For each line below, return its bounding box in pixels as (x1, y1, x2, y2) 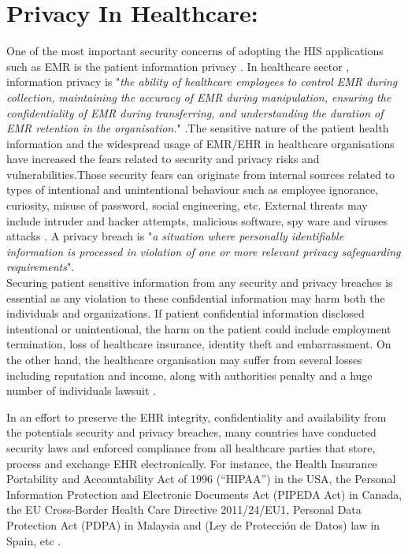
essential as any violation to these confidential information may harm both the (6, 289, 385, 306)
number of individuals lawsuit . (6, 382, 157, 399)
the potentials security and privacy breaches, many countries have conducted (6, 424, 376, 441)
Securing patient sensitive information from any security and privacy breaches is (6, 274, 393, 291)
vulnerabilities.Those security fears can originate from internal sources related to (6, 165, 395, 182)
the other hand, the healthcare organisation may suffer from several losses (6, 351, 362, 367)
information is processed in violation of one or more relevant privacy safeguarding (6, 243, 401, 259)
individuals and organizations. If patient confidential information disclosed (6, 305, 365, 322)
